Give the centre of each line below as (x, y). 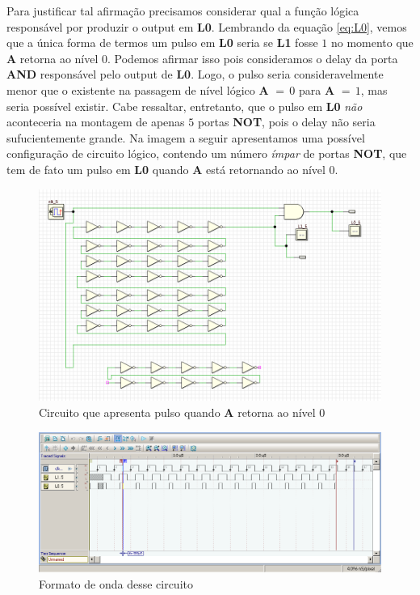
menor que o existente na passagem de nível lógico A (138, 89)
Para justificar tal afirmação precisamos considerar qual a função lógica (183, 11)
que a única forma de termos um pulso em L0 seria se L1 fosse (162, 42)
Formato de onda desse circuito (116, 583)
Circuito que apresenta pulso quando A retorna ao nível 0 (182, 412)
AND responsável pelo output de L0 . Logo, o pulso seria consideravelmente (195, 74)
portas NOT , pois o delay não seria (286, 122)
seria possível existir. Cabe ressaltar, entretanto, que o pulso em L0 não (185, 106)
